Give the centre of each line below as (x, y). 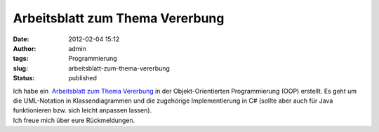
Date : (21, 39)
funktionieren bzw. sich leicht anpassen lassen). (82, 110)
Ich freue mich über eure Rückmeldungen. (74, 120)
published (83, 78)
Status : (24, 78)
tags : (21, 59)
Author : (25, 48)
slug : (20, 68)
